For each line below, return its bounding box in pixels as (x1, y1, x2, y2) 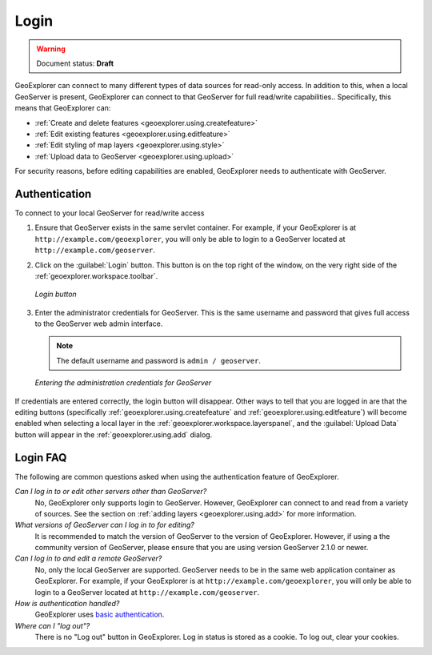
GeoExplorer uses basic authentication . (34, 609, 165, 620)
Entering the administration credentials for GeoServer (34, 378, 212, 388)
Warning (36, 44, 66, 54)
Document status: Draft (36, 58, 114, 68)
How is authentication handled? (14, 599, 120, 609)
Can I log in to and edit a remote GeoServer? (14, 553, 162, 564)
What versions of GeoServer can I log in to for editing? (14, 520, 195, 530)
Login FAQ (14, 451, 67, 464)
